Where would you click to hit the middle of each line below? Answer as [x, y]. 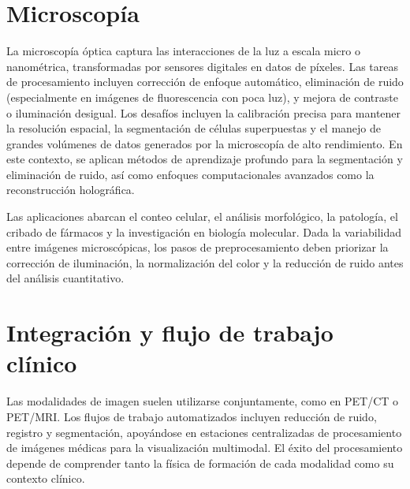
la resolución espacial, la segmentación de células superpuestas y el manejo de [194, 128]
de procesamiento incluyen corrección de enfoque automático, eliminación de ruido [205, 82]
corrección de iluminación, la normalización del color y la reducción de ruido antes [205, 262]
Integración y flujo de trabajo [170, 332]
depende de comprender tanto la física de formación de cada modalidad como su [200, 463]
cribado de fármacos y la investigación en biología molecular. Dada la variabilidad [204, 231]
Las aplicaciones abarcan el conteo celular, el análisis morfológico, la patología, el [202, 217]
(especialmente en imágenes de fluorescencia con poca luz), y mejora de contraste [202, 97]
